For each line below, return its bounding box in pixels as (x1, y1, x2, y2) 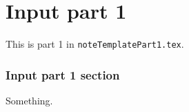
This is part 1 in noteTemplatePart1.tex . (6, 37, 184, 51)
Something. (6, 93, 53, 107)
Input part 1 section (6, 66, 120, 83)
